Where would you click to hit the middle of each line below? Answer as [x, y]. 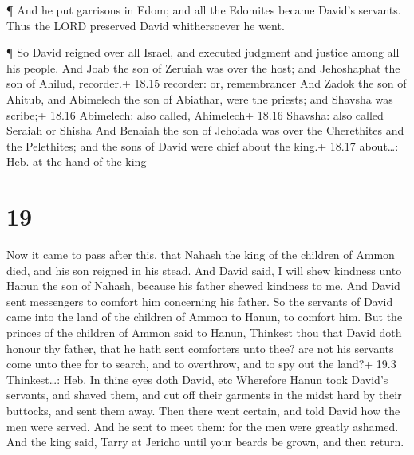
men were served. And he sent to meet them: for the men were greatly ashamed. [203, 426]
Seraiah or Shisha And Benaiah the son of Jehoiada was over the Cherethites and [205, 130]
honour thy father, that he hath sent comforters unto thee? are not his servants [200, 348]
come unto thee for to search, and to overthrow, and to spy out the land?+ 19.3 [201, 364]
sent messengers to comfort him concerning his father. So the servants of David [200, 301]
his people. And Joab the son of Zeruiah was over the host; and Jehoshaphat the [203, 67]
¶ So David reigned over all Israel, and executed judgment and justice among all [203, 52]
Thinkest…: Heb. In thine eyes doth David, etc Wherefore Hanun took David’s [197, 379]
